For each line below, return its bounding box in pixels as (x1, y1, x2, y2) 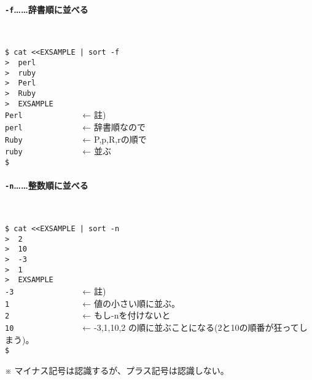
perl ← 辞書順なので (5, 121, 146, 133)
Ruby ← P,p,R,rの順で (5, 132, 147, 145)
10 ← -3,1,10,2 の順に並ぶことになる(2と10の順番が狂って (5, 321, 299, 334)
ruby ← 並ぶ (5, 144, 112, 157)
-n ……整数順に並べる (5, 179, 88, 192)
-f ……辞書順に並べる (5, 2, 88, 15)
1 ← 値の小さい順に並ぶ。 (5, 296, 181, 309)
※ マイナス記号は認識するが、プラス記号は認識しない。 (5, 363, 229, 376)
